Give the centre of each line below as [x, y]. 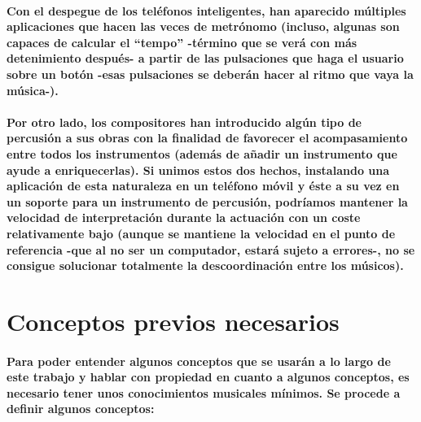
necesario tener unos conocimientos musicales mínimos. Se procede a [204, 392]
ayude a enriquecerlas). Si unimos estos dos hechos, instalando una [198, 170]
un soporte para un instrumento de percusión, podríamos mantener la [207, 201]
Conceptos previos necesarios [173, 321]
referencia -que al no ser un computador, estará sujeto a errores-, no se [211, 249]
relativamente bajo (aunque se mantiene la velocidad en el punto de [201, 233]
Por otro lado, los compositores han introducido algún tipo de [184, 122]
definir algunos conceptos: [81, 409]
